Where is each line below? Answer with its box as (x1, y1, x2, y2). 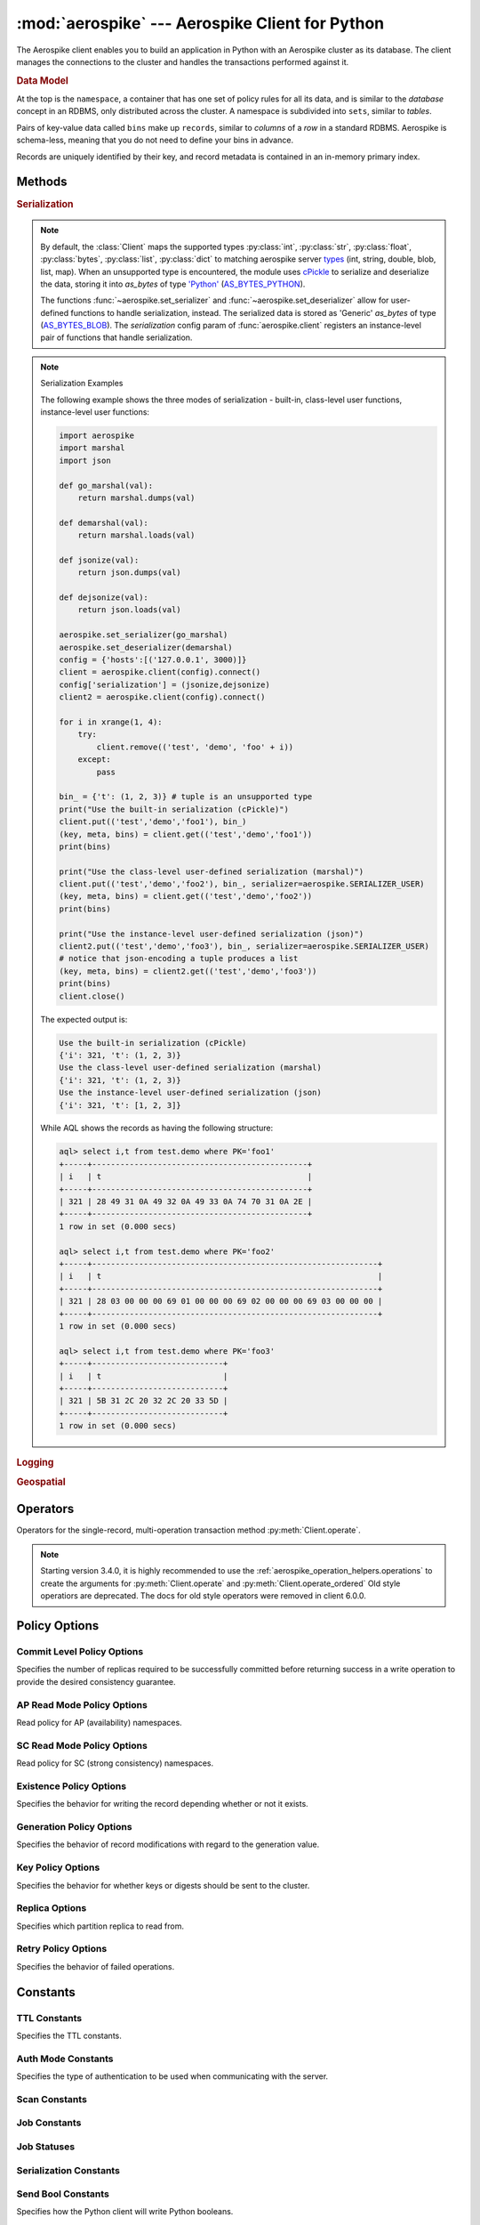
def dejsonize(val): (59, 593, 148, 603)
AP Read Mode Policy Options (16, 1698, 148, 1711)
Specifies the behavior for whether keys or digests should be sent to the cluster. (16, 1880, 310, 1890)
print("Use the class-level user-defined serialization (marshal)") (59, 866, 364, 877)
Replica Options (16, 1902, 87, 1914)
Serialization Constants (16, 2164, 120, 2176)
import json (59, 455, 111, 465)
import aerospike (59, 431, 135, 441)
